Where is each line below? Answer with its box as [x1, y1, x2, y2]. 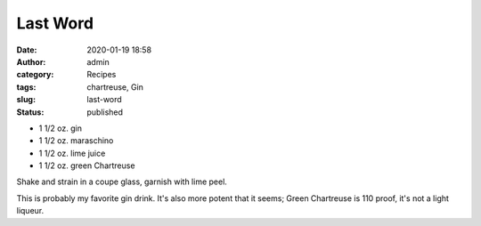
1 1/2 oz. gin [38, 123, 82, 133]
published [86, 107, 124, 117]
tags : [16, 81, 37, 93]
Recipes [86, 69, 117, 80]
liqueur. [16, 206, 45, 216]
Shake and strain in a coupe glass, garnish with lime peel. [16, 176, 227, 187]
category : [16, 69, 54, 80]
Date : [16, 44, 37, 55]
